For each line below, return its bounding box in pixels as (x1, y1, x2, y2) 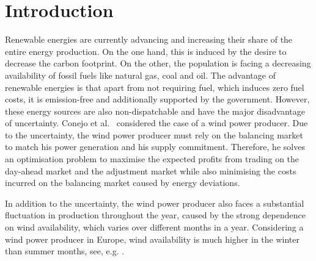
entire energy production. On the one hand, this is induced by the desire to (5, 45, 287, 57)
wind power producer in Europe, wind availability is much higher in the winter (5, 232, 300, 245)
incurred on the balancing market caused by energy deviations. (5, 176, 240, 189)
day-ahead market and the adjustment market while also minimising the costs (5, 164, 296, 177)
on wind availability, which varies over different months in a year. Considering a (5, 221, 304, 234)
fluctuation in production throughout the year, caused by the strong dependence (5, 209, 306, 221)
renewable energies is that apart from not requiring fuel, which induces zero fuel (5, 80, 304, 93)
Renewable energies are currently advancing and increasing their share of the (5, 33, 293, 46)
